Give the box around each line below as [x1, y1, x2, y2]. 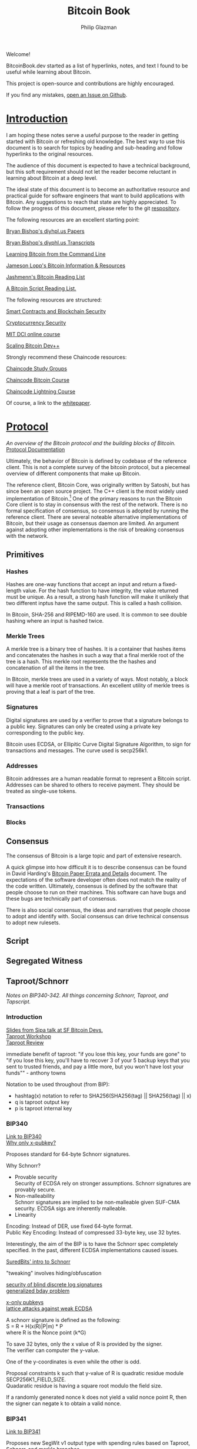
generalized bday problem [6, 1287, 70, 1294]
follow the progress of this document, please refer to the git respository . [6, 204, 181, 212]
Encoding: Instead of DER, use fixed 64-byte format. [6, 1222, 133, 1230]
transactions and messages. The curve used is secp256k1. [6, 746, 149, 754]
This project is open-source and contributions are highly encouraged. [6, 80, 175, 87]
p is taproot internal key [14, 1104, 72, 1112]
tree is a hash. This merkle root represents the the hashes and [6, 658, 157, 665]
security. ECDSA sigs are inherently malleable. [14, 1204, 128, 1212]
